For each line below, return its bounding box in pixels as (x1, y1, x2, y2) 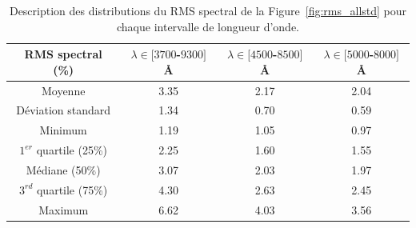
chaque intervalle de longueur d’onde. (117, 18, 299, 34)
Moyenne (41, 82, 86, 98)
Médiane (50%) (26, 162, 101, 178)
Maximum (38, 201, 89, 218)
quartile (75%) (36, 181, 108, 198)
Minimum (39, 122, 87, 138)
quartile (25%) (36, 142, 108, 158)
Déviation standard (16, 102, 111, 118)
